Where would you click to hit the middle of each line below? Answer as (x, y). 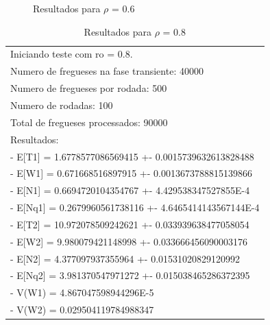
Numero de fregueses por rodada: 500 (89, 88)
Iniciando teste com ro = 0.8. (72, 54)
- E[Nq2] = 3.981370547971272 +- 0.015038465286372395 (130, 275)
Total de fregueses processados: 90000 (89, 122)
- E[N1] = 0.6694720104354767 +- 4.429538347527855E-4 (130, 190)
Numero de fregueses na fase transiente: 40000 (107, 71)
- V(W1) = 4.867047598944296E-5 (82, 292)
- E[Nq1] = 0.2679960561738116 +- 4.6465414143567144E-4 (135, 207)
